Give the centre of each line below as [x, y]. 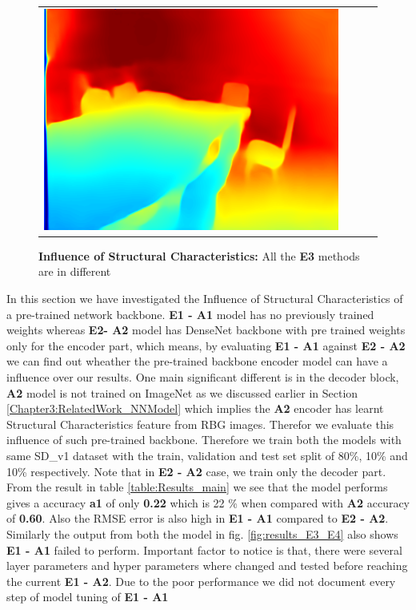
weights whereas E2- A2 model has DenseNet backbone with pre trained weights [206, 330]
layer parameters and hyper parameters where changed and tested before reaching [207, 566]
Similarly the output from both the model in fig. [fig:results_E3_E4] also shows [202, 533]
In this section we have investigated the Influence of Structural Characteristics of [205, 299]
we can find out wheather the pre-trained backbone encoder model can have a [197, 361]
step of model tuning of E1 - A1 [88, 597]
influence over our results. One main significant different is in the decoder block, [203, 377]
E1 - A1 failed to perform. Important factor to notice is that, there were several [204, 549]
